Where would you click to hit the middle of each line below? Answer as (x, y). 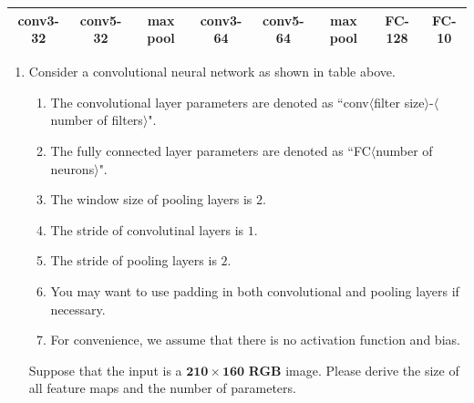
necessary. (78, 309)
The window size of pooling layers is (151, 199)
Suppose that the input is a (105, 370)
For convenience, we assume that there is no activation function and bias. (255, 340)
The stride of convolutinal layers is (147, 229)
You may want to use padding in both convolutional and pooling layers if (255, 290)
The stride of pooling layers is (134, 260)
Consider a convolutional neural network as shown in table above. (212, 72)
